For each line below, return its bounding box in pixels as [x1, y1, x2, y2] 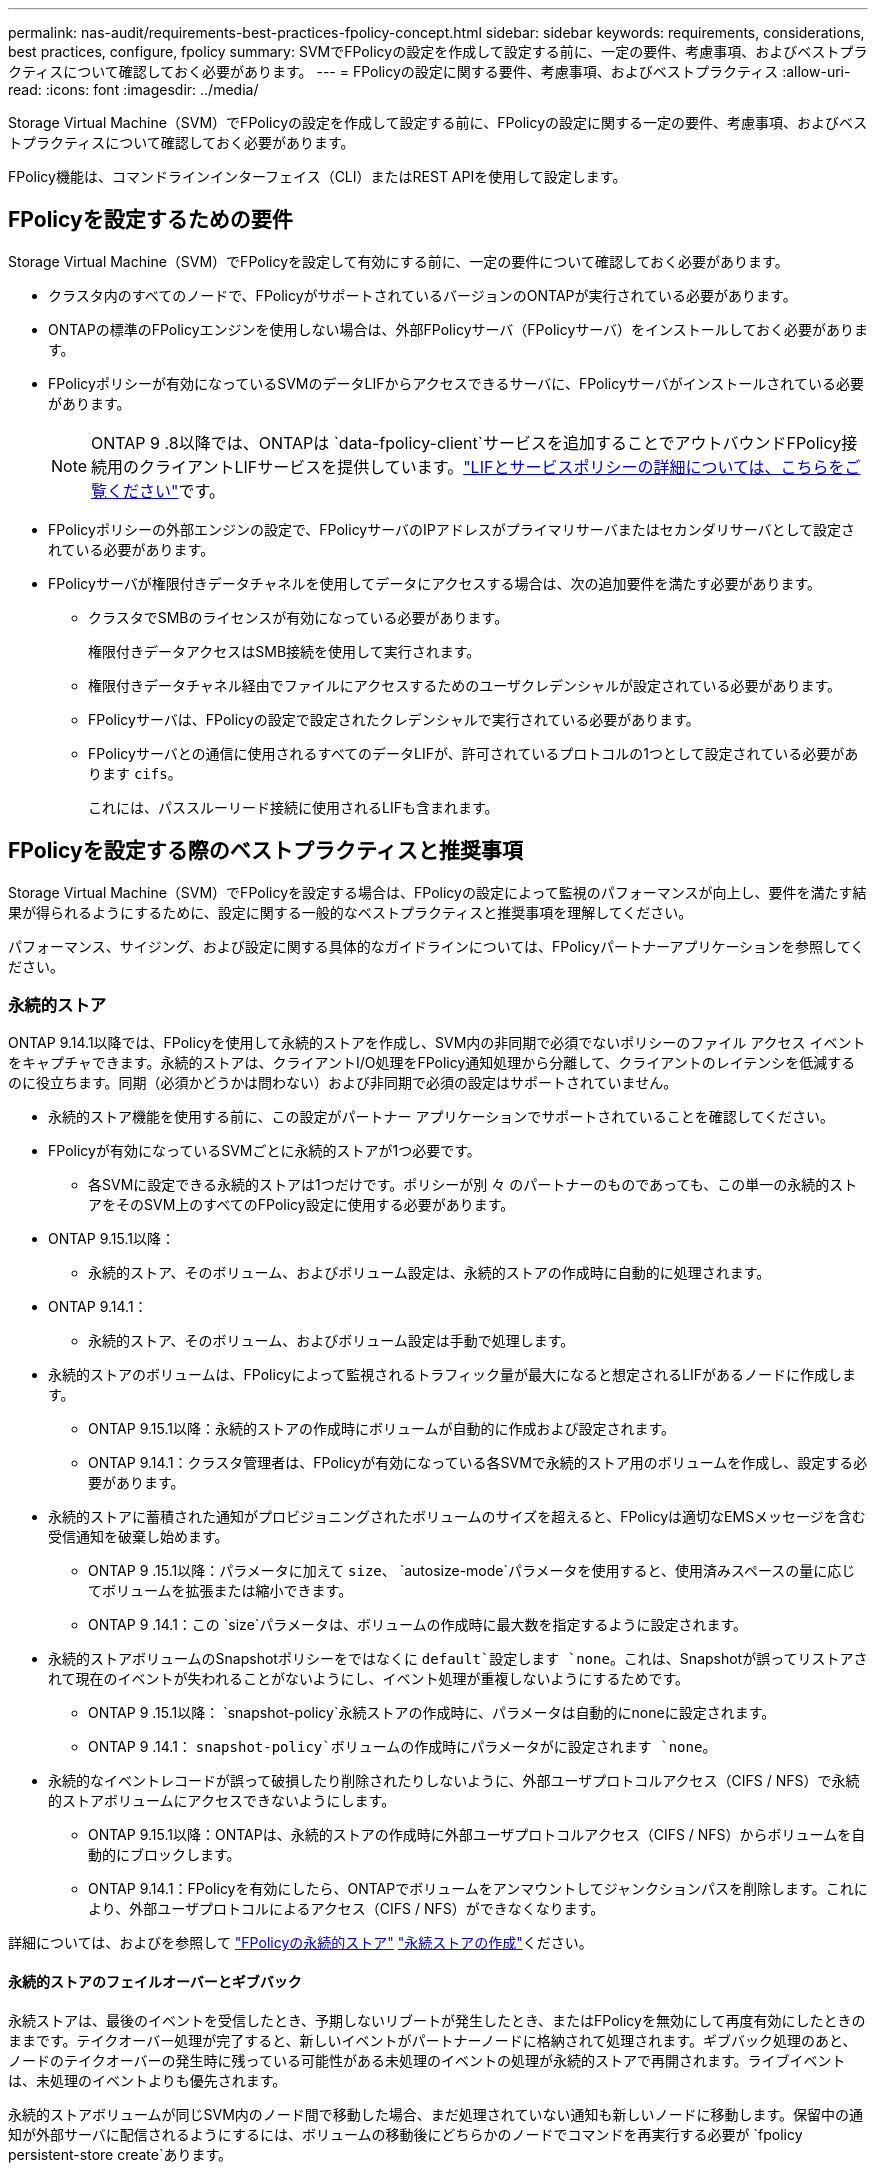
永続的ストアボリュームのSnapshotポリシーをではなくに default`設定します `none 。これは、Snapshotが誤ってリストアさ [48, 1650, 868, 1668]
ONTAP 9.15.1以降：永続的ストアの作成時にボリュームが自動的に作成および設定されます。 [88, 1420, 676, 1438]
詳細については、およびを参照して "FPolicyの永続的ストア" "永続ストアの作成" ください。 [8, 1934, 593, 1952]
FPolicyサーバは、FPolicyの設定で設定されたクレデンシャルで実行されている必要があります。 [88, 710, 700, 728]
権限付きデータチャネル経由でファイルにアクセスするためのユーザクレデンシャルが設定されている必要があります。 [88, 676, 842, 694]
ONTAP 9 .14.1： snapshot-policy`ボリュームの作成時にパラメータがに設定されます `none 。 [88, 1738, 717, 1756]
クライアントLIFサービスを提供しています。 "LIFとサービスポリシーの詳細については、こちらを [139, 456, 845, 477]
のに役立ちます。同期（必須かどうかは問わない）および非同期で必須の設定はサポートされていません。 [8, 1074, 678, 1092]
